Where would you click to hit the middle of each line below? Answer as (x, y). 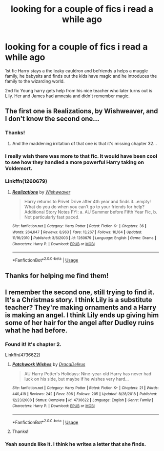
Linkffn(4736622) (23, 355)
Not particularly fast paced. (52, 217)
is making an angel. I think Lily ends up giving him (82, 315)
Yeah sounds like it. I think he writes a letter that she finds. (76, 444)
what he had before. (36, 330)
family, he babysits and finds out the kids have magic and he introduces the (81, 76)
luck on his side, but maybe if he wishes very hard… (77, 379)
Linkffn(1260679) (26, 181)
